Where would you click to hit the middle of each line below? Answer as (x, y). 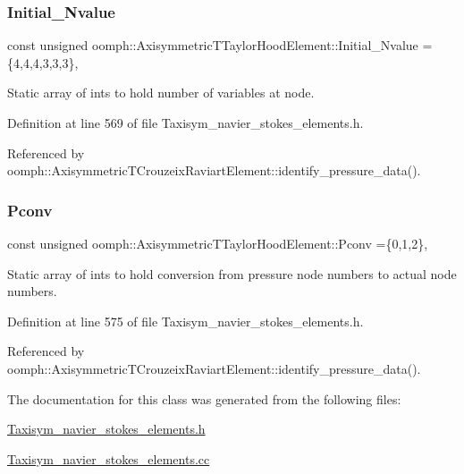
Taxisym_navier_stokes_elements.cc (109, 458)
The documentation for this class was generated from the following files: (204, 398)
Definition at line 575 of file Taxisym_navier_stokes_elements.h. (186, 321)
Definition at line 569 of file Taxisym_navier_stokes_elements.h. (186, 123)
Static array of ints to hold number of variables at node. (161, 93)
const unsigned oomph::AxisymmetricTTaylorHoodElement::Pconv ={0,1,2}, (218, 243)
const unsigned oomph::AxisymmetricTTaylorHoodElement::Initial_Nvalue (213, 45)
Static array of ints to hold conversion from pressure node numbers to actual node (232, 273)
